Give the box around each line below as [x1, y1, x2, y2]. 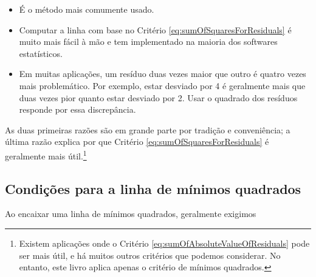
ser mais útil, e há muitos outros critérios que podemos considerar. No [19, 249, 281, 261]
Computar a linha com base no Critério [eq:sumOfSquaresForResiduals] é [19, 23, 292, 36]
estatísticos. [19, 47, 63, 59]
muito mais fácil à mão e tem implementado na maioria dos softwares [19, 35, 278, 48]
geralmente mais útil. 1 [5, 147, 87, 162]
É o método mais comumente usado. [19, 3, 154, 15]
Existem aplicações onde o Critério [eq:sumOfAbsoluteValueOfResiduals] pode [19, 236, 310, 249]
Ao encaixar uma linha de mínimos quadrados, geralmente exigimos [5, 207, 256, 220]
